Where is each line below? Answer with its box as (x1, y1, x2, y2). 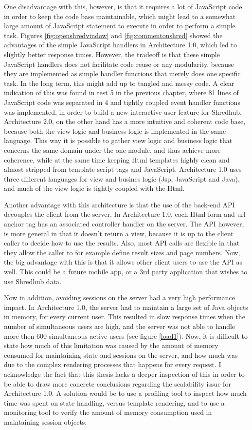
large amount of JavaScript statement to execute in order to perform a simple (4, 20, 235, 31)
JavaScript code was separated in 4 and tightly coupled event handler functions (4, 97, 240, 107)
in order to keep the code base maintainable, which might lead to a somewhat (4, 11, 236, 21)
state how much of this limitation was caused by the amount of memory (4, 340, 218, 350)
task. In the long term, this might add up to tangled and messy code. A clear (4, 78, 234, 88)
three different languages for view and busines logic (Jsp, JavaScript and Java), (4, 173, 240, 184)
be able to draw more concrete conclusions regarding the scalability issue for (4, 378, 231, 389)
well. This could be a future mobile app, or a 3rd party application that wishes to (4, 266, 248, 277)
